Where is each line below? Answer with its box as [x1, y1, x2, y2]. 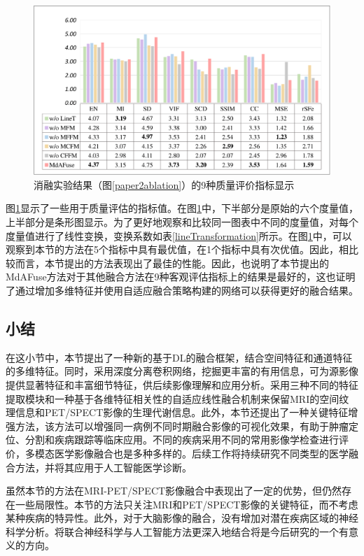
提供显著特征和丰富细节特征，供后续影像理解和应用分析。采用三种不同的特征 [6, 377, 358, 392]
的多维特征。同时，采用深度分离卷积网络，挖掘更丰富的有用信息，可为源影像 [6, 364, 358, 378]
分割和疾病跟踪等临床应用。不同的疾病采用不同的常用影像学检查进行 [24, 432, 339, 447]
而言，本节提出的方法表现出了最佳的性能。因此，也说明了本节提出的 [15, 255, 329, 270]
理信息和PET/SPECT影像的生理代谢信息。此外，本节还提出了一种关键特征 [6, 405, 349, 420]
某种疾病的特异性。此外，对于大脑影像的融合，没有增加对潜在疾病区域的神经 [6, 511, 358, 525]
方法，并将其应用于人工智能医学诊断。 [15, 459, 192, 474]
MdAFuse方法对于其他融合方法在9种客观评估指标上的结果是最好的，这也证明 [6, 269, 356, 284]
